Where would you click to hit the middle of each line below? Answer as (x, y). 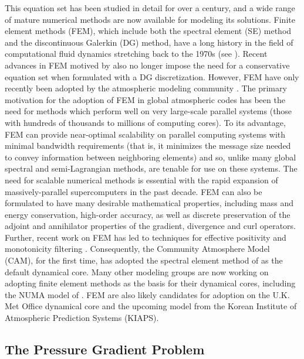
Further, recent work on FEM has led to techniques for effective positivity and (146, 237)
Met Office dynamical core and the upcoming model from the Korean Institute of (151, 306)
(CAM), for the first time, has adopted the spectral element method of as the (144, 260)
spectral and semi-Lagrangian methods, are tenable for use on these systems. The (151, 168)
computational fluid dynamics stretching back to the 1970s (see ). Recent (136, 54)
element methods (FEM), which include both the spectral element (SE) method (148, 31)
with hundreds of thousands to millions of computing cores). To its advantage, (145, 122)
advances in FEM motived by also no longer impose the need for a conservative (147, 65)
